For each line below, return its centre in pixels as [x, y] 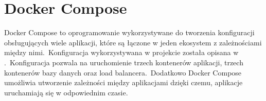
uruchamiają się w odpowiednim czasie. [66, 92]
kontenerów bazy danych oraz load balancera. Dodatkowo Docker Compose [123, 72]
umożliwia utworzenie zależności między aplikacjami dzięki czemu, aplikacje [123, 82]
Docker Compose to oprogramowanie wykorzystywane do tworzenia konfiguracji [129, 32]
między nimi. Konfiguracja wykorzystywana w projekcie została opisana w [121, 52]
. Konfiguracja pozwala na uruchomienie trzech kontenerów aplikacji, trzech [124, 62]
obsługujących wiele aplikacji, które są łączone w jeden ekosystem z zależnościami [133, 42]
